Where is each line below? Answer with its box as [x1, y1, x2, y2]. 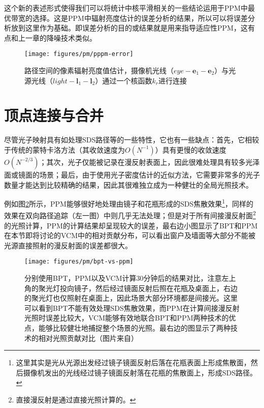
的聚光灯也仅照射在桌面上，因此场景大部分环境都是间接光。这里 [24, 293, 238, 303]
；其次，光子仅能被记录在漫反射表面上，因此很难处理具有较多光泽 [39, 156, 260, 167]
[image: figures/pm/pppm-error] [24, 50, 134, 58]
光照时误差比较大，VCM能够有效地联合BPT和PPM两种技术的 [24, 312, 229, 323]
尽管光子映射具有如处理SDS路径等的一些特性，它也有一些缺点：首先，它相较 [4, 134, 259, 145]
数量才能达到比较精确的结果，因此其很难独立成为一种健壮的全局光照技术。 [4, 179, 253, 190]
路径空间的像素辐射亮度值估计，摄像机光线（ [24, 65, 174, 76]
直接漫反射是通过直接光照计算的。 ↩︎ [16, 394, 136, 404]
